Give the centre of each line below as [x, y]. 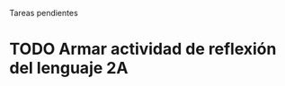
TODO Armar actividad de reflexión [143, 49]
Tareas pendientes [44, 13]
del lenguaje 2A [69, 69]
